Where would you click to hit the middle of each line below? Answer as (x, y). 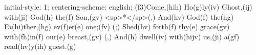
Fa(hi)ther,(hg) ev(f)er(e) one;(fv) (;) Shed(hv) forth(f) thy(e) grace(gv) (117, 26)
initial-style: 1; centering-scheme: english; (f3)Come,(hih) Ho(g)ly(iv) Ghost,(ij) (128, 7)
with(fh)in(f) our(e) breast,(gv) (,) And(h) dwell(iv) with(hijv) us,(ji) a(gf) (122, 36)
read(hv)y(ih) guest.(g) (40, 46)
